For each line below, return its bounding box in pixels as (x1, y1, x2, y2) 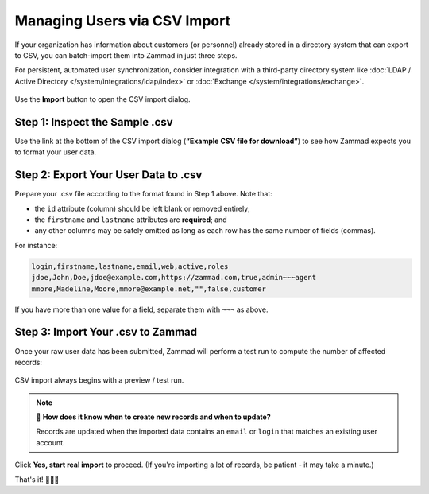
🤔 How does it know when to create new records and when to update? (36, 412, 271, 422)
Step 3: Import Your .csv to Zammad (14, 325, 198, 339)
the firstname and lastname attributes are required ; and (34, 215, 227, 224)
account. (36, 438, 65, 447)
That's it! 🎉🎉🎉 (14, 474, 60, 484)
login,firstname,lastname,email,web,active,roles (31, 262, 229, 270)
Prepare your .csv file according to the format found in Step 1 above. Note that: (14, 189, 273, 199)
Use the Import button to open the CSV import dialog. (14, 95, 191, 104)
